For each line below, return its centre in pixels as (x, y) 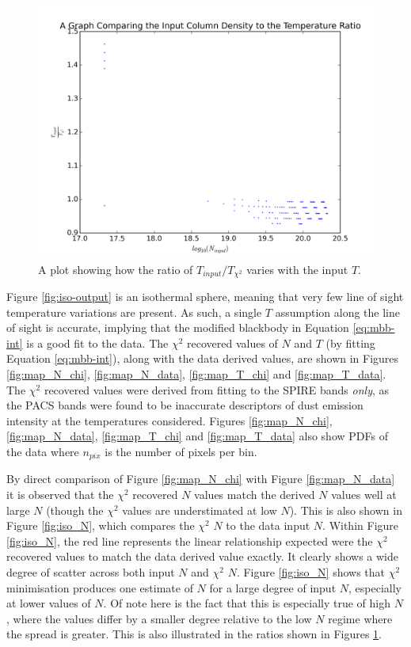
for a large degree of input (273, 587)
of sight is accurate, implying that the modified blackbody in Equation (178, 327)
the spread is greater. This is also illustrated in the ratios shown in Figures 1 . (194, 634)
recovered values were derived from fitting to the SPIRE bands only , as (217, 389)
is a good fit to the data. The (97, 343)
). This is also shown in (346, 510)
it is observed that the (60, 495)
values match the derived (255, 495)
